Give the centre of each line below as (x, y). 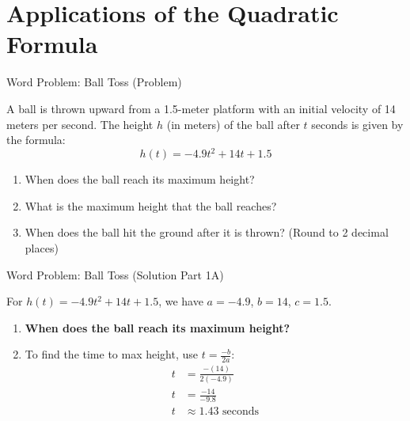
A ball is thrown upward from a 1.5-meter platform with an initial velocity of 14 (201, 108)
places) (42, 247)
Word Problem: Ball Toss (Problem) (94, 82)
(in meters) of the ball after (233, 124)
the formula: (36, 140)
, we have (181, 301)
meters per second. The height (80, 124)
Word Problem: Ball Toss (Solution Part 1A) (115, 274)
